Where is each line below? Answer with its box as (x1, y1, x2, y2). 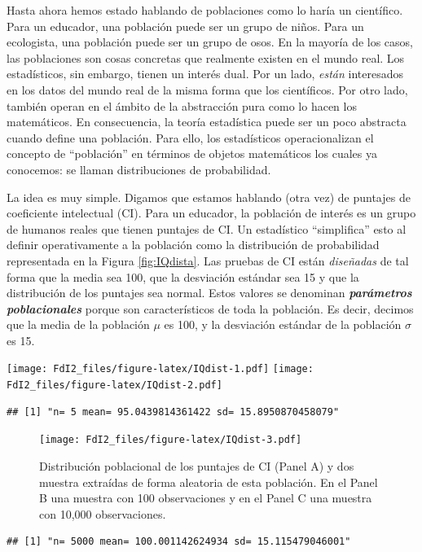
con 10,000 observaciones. (39, 505, 166, 522)
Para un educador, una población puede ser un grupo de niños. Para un (7, 17, 364, 34)
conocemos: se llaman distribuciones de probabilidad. (7, 160, 271, 177)
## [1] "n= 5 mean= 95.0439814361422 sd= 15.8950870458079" (7, 405, 340, 418)
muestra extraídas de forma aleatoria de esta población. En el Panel (39, 473, 378, 490)
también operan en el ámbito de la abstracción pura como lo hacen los (7, 97, 357, 114)
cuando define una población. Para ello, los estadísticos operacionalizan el (7, 129, 374, 146)
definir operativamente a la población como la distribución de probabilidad (7, 236, 380, 253)
